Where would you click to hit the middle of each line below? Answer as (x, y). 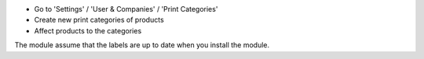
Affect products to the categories (88, 30)
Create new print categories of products (99, 20)
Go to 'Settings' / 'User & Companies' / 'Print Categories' (126, 9)
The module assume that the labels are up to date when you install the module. (142, 45)
